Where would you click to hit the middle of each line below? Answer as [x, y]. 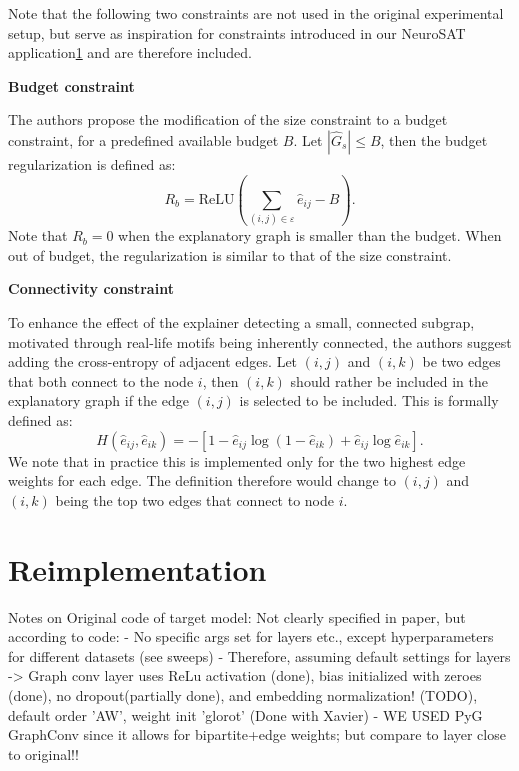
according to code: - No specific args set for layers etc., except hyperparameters [251, 636]
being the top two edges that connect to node [195, 499]
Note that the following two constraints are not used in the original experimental [256, 13]
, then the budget [434, 139]
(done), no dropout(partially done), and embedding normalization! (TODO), [243, 694]
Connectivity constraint [91, 288]
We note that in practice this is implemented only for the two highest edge [237, 460]
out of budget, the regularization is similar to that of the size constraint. [230, 254]
